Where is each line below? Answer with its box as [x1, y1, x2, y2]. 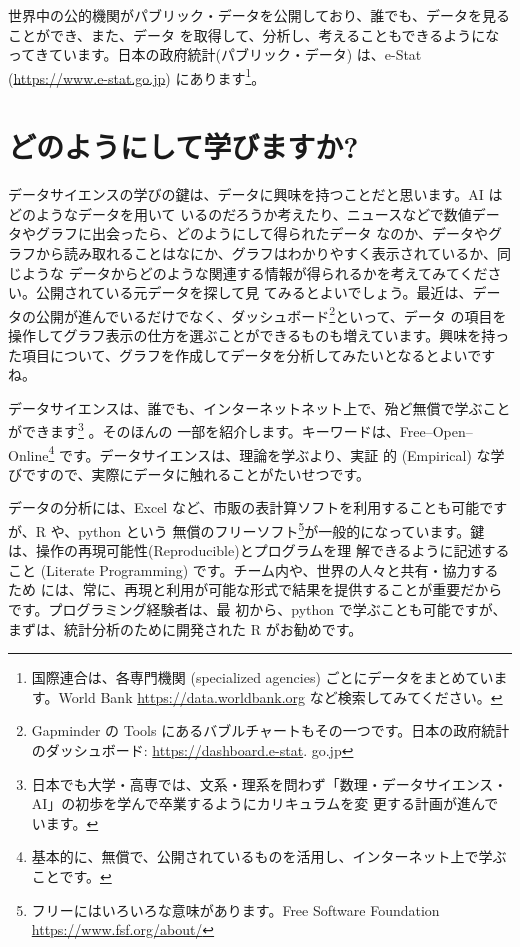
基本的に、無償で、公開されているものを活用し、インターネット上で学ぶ [31, 846, 507, 867]
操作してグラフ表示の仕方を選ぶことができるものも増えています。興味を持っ [8, 324, 510, 345]
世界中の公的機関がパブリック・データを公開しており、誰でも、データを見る [8, 5, 510, 25]
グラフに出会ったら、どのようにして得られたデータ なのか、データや [35, 223, 488, 244]
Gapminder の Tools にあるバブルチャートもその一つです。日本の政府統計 [31, 720, 510, 741]
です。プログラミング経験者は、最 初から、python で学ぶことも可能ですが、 [8, 599, 507, 620]
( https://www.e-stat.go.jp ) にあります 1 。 [8, 64, 266, 88]
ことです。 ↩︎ [31, 866, 112, 886]
